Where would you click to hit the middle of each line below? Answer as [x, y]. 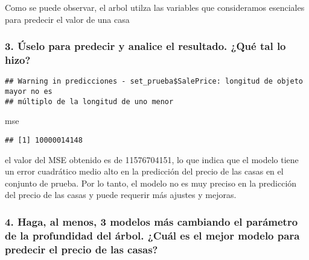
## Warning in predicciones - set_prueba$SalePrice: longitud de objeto [154, 82]
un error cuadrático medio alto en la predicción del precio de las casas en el [144, 171]
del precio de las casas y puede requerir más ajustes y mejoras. [121, 195]
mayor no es [29, 91]
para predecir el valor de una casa [67, 19]
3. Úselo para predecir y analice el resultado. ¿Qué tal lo [145, 46]
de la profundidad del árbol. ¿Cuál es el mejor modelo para [152, 235]
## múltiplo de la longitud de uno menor [89, 101]
